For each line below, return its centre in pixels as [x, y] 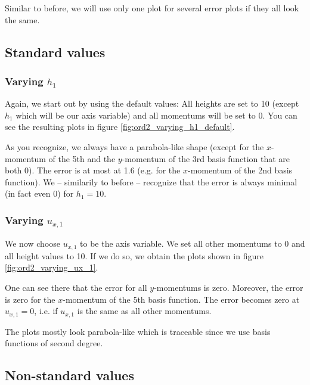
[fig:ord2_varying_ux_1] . [52, 267]
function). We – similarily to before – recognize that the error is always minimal [151, 181]
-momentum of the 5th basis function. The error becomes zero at [181, 299]
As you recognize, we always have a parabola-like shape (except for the [134, 146]
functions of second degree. [54, 343]
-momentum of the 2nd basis [240, 170]
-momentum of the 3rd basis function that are [206, 158]
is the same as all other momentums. [144, 311]
